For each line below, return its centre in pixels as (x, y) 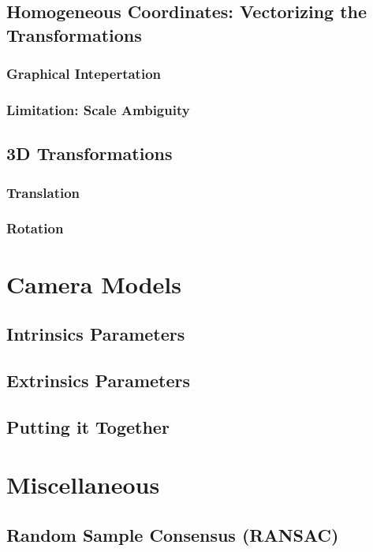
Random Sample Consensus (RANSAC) (173, 534)
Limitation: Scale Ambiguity (98, 109)
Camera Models (94, 283)
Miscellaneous (83, 485)
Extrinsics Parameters (99, 380)
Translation (43, 192)
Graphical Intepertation (84, 74)
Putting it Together (88, 426)
